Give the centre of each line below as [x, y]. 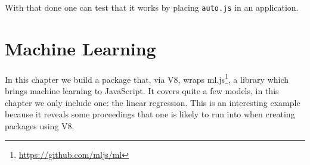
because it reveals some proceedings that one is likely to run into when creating [150, 114]
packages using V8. [40, 125]
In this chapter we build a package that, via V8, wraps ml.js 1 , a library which [147, 78]
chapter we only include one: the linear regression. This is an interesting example [153, 102]
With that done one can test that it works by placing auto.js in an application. [152, 7]
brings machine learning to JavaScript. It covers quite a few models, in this [142, 91]
